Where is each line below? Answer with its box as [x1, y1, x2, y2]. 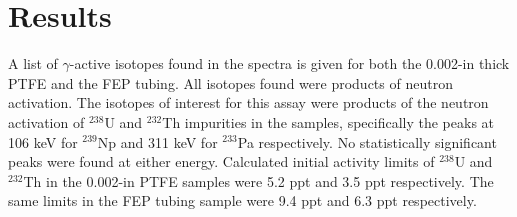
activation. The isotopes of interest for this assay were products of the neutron [8, 92, 489, 113]
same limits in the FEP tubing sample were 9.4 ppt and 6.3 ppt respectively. [8, 190, 477, 211]
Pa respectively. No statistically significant [237, 131, 497, 152]
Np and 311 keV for [97, 131, 218, 152]
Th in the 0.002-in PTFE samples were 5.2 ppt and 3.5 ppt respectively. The [23, 170, 494, 191]
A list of [8, 53, 58, 74]
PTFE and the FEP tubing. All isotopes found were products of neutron [8, 72, 453, 93]
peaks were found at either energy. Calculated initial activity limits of [8, 151, 435, 172]
